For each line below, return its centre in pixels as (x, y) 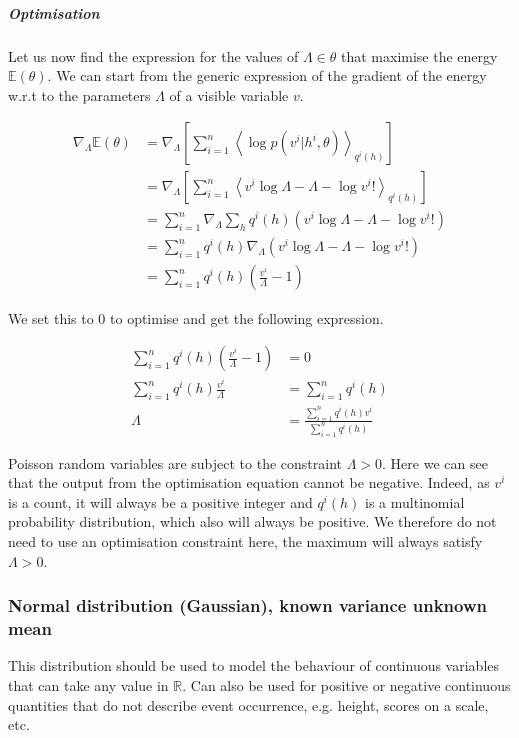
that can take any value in (88, 685)
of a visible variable (229, 94)
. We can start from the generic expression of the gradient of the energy (267, 75)
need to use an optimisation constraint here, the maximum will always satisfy (245, 541)
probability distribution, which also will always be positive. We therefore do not (252, 521)
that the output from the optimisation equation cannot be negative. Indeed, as (249, 482)
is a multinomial (415, 501)
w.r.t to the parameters (79, 94)
